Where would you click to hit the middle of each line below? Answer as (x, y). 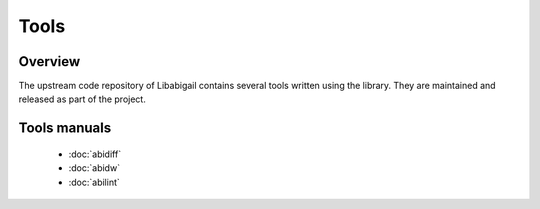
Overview (49, 61)
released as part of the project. (82, 99)
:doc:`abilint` (94, 182)
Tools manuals (65, 128)
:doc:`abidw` (94, 168)
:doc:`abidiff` (95, 154)
